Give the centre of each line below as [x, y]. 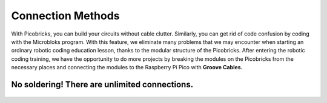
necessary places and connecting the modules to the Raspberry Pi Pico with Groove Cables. [127, 67]
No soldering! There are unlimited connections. [102, 84]
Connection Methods [66, 16]
